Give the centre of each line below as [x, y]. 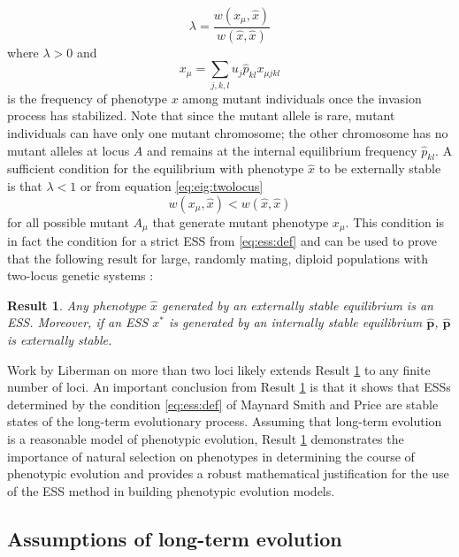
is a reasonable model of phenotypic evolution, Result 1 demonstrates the [206, 438]
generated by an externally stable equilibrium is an [297, 305]
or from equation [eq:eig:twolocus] [172, 185]
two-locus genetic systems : [80, 275]
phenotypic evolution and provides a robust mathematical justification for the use [228, 473]
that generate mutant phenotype [241, 221]
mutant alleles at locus [69, 150]
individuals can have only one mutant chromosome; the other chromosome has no [228, 132]
